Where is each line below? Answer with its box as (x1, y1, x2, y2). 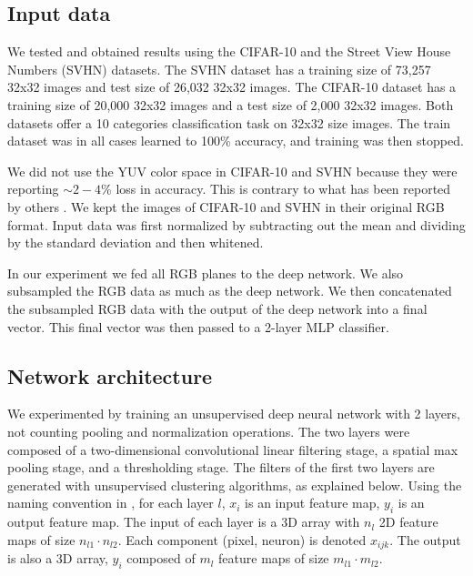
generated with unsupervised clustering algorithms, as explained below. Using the (7, 475, 462, 494)
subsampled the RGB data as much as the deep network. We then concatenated (7, 281, 452, 300)
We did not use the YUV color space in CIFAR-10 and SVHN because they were (7, 161, 458, 180)
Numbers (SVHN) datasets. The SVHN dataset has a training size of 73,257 (7, 59, 431, 78)
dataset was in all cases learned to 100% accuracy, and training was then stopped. (7, 131, 464, 150)
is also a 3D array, (7, 549, 108, 568)
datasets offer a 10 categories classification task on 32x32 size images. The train (7, 113, 451, 132)
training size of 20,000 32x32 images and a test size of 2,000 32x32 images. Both (7, 95, 454, 114)
